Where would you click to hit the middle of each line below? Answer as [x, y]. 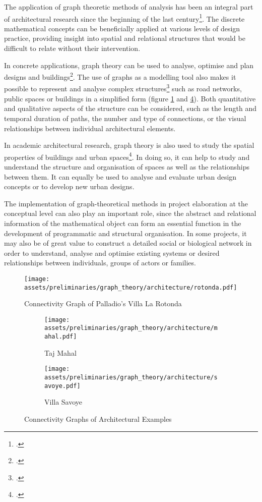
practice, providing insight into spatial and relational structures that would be [125, 38]
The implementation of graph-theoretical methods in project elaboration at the [126, 203]
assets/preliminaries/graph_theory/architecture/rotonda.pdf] [131, 287]
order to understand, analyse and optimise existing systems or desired [112, 253]
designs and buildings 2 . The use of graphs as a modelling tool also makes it [120, 76]
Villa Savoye [63, 402]
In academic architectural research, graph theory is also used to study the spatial [129, 145]
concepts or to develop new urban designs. [69, 186]
